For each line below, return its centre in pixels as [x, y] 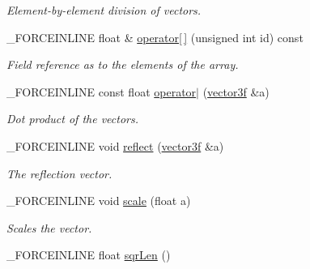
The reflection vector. [59, 173]
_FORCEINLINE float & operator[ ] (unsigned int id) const [155, 37]
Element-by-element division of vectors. [104, 10]
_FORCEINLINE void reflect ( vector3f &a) [115, 145]
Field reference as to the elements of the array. [123, 64]
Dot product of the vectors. [73, 119]
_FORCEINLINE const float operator [102, 91]
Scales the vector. [49, 227]
